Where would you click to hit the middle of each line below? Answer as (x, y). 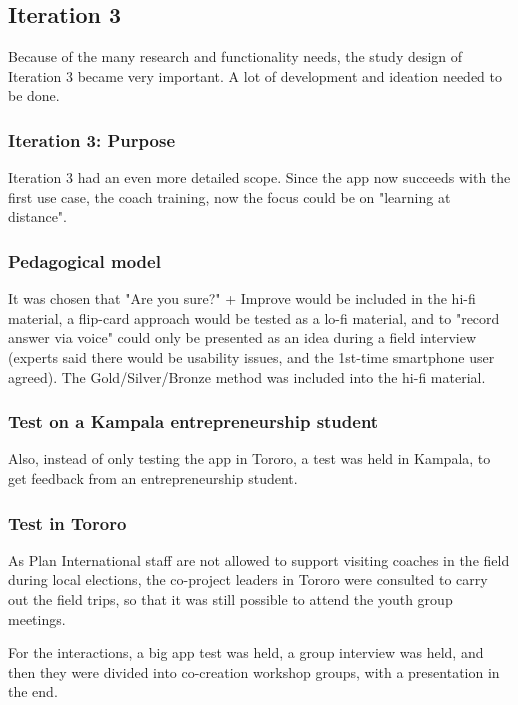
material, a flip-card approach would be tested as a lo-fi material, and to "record (254, 317)
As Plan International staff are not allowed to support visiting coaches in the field (259, 559)
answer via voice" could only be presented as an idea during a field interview (242, 337)
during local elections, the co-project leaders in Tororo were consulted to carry (248, 579)
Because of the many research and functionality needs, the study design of (235, 56)
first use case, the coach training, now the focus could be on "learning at (229, 196)
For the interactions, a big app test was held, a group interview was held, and (246, 652)
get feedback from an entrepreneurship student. (153, 477)
